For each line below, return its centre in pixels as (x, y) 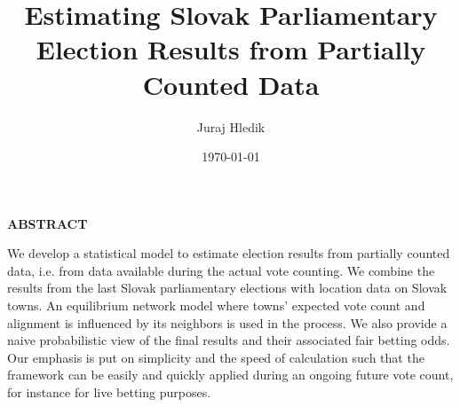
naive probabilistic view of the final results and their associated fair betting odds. (229, 340)
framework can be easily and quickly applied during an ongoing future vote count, (230, 375)
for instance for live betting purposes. (109, 392)
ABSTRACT (48, 223)
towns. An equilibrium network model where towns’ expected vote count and (216, 305)
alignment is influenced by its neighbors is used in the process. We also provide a (227, 322)
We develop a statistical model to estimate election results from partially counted (229, 253)
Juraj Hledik (231, 126)
